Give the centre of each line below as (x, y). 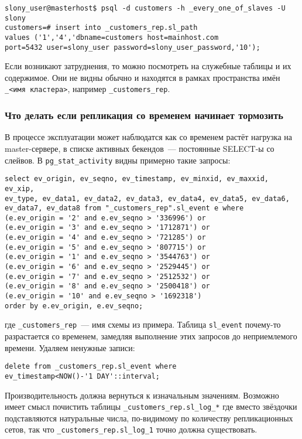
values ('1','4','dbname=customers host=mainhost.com (112, 37)
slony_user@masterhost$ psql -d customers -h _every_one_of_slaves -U (145, 8)
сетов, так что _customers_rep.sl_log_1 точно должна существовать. (131, 429)
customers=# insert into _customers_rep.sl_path (101, 28)
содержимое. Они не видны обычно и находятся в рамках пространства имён (143, 77)
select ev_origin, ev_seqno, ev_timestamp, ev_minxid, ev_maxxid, (137, 179)
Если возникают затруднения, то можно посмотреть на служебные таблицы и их (148, 66)
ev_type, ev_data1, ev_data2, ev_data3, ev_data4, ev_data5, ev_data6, (147, 198)
